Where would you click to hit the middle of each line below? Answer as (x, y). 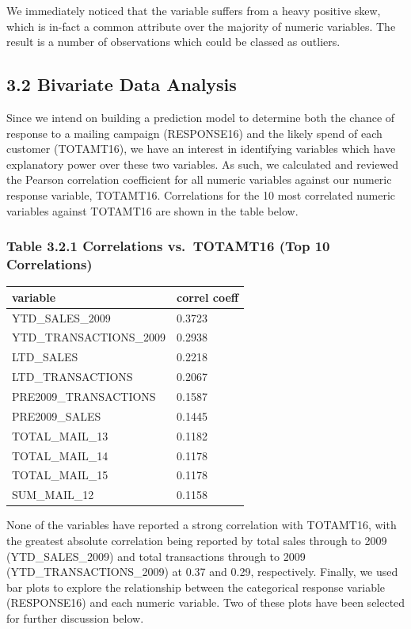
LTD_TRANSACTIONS (72, 377)
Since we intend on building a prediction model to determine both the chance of (201, 117)
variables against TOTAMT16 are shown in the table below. (152, 210)
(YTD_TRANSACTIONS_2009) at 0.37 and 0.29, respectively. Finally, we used (202, 572)
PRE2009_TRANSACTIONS (84, 396)
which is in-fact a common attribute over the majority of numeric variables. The (201, 26)
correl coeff (208, 297)
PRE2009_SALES (57, 416)
